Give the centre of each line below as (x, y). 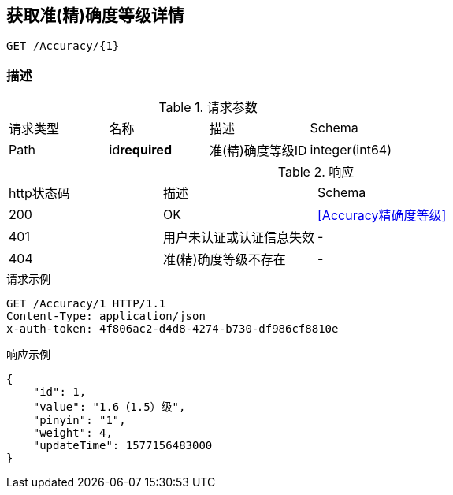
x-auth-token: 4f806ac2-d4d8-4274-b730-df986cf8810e (173, 329)
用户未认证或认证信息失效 (239, 238)
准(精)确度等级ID (258, 151)
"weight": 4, (72, 433)
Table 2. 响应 (316, 172)
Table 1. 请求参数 (208, 108)
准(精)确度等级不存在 (225, 260)
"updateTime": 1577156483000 (123, 446)
